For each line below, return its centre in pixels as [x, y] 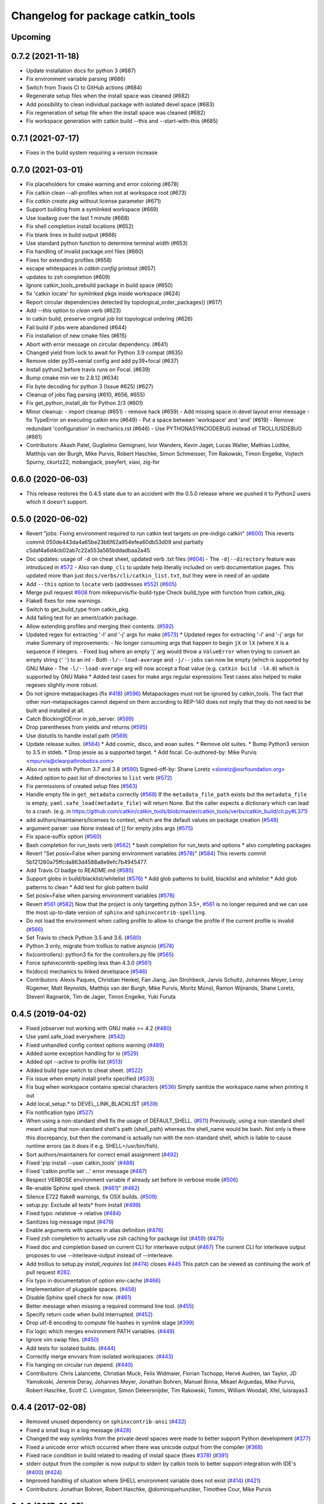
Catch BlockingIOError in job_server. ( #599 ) [80, 718]
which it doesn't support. [57, 502]
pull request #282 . [49, 1272]
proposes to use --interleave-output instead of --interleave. [100, 1256]
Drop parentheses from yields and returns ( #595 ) [87, 727]
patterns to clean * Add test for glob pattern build [87, 887]
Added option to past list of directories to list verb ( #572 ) [99, 778]
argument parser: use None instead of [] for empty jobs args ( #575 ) [109, 828]
